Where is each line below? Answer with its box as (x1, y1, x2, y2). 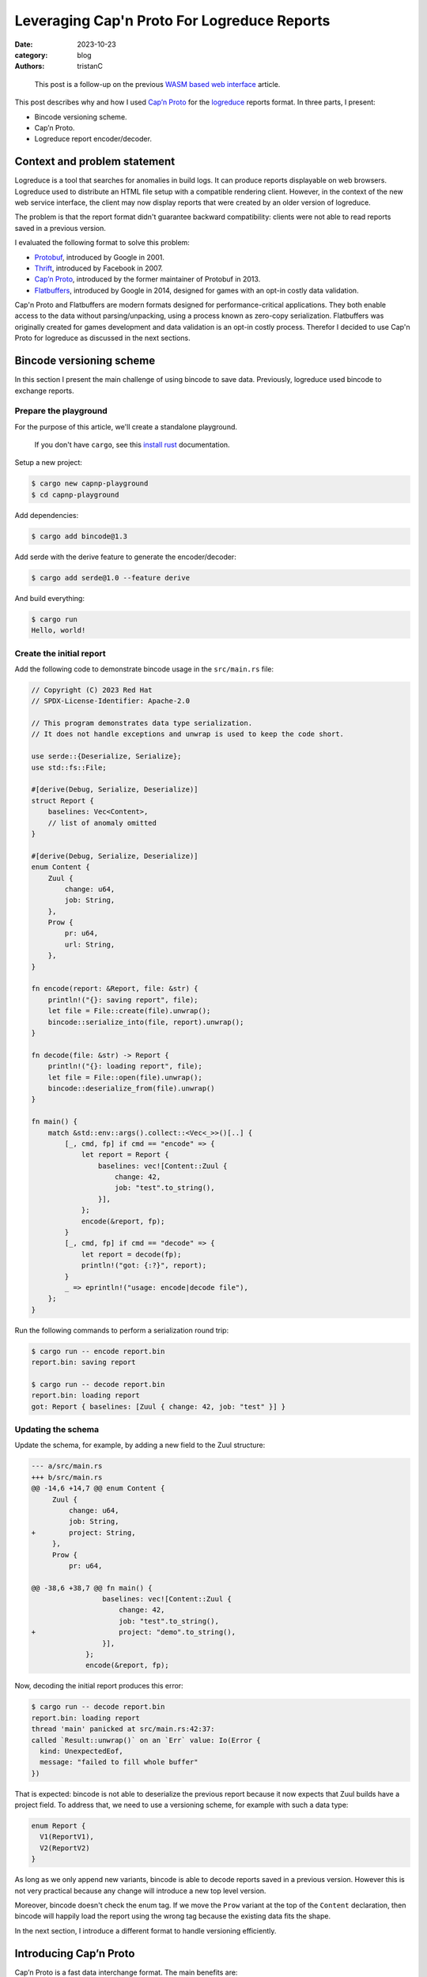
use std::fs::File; (31, 763, 107, 772)
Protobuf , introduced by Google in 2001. (34, 252, 165, 262)
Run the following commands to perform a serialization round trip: (14, 1325, 229, 1335)
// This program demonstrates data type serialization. (31, 719, 253, 728)
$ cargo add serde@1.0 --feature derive (31, 573, 190, 582)
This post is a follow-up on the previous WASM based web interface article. (34, 79, 281, 89)
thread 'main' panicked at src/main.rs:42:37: (31, 1725, 215, 1733)
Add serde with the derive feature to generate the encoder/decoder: (14, 552, 236, 561)
